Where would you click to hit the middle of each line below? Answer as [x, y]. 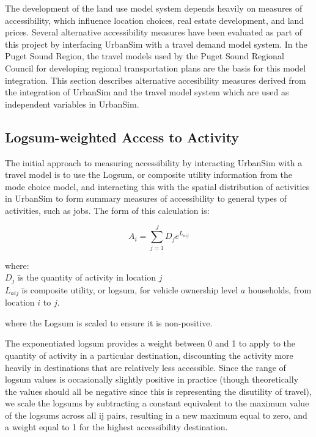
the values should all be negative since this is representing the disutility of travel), [158, 391]
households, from [280, 289]
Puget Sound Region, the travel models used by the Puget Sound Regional [145, 56]
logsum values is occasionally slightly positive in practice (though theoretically [152, 379]
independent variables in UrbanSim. [72, 104]
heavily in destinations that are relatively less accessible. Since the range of [145, 367]
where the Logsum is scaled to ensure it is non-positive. [109, 322]
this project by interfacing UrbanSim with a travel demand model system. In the [156, 44]
